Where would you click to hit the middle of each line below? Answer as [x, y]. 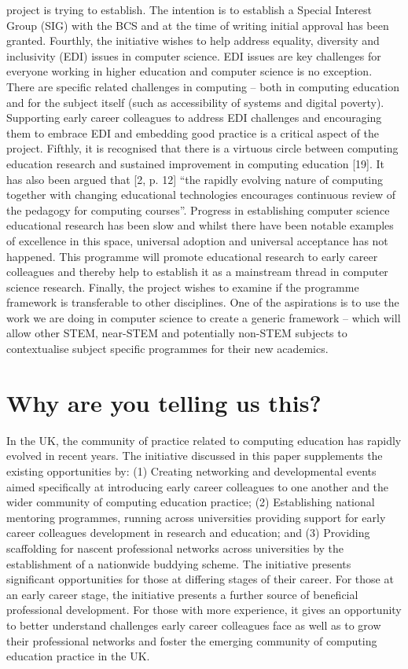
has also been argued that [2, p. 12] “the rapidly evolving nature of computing [195, 179]
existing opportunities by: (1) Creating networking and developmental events [191, 471]
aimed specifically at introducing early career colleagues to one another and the [198, 486]
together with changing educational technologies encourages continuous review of [201, 195]
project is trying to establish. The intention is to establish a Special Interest [189, 9]
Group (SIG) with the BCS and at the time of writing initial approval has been [198, 25]
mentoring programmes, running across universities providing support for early [196, 517]
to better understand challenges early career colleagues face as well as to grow [194, 625]
